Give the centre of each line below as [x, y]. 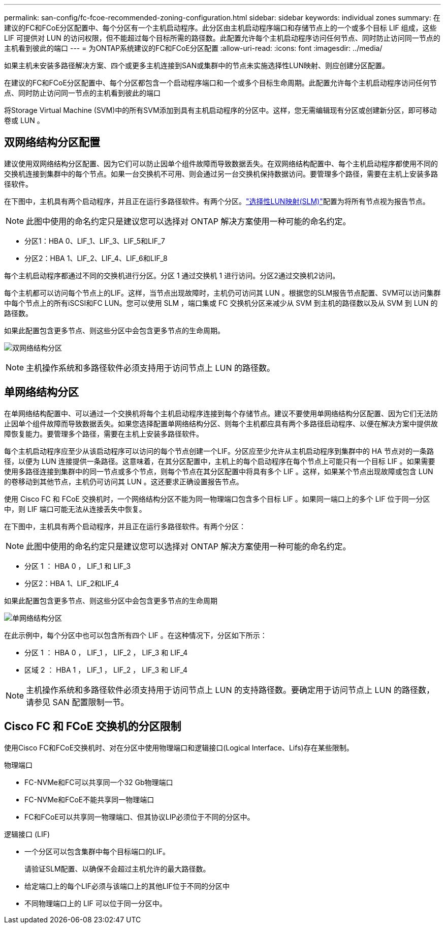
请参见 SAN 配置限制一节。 [77, 702]
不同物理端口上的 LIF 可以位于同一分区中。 [96, 903]
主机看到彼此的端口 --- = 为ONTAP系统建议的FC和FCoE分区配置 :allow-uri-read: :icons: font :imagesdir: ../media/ [193, 48]
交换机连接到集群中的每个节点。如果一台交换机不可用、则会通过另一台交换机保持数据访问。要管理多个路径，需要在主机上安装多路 [221, 173]
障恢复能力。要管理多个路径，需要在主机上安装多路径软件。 [104, 433]
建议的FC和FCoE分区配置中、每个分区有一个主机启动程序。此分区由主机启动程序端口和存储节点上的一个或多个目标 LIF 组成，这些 [220, 28]
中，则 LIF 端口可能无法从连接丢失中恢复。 [75, 509]
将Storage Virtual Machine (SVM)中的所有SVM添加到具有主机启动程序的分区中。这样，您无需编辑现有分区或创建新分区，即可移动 [220, 110]
